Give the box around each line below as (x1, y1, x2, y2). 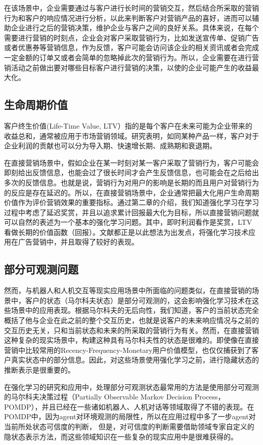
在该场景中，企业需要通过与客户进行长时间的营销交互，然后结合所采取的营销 (4, 3, 259, 13)
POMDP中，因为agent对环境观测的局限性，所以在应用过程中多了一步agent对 (4, 411, 256, 422)
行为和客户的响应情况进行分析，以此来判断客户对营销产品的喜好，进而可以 (4, 12, 252, 23)
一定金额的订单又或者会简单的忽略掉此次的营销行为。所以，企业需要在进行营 (4, 52, 259, 62)
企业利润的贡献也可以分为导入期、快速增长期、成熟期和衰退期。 (4, 140, 216, 151)
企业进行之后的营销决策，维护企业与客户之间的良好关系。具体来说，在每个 (11, 22, 259, 33)
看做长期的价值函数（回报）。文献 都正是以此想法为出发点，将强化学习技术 (4, 226, 248, 237)
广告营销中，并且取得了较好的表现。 (18, 236, 139, 247)
